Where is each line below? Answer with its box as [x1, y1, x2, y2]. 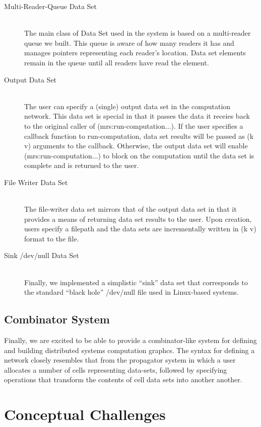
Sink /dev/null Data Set [4, 250, 79, 261]
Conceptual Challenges [4, 404, 166, 424]
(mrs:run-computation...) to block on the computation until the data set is [24, 150, 254, 160]
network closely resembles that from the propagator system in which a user [4, 355, 236, 365]
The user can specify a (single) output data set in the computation [24, 101, 231, 111]
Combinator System [4, 311, 110, 327]
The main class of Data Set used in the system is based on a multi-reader [24, 28, 251, 38]
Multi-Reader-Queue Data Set [4, 1, 97, 11]
